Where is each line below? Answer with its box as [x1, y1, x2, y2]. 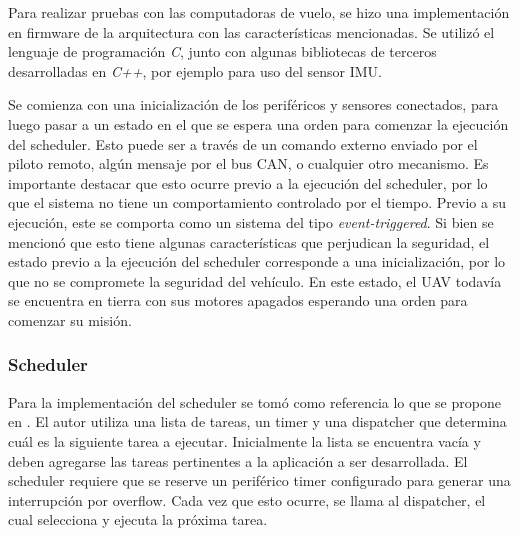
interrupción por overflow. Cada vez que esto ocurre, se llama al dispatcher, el [8, 489, 486, 510]
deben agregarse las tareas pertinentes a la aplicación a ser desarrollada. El [8, 450, 468, 471]
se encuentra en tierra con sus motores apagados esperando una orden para [8, 290, 468, 311]
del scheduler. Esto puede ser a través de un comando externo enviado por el [8, 133, 478, 154]
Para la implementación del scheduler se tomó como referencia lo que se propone [8, 391, 501, 412]
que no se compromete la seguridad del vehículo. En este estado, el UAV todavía [8, 270, 502, 291]
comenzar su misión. [8, 309, 132, 330]
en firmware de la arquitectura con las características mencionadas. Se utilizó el [8, 21, 495, 42]
